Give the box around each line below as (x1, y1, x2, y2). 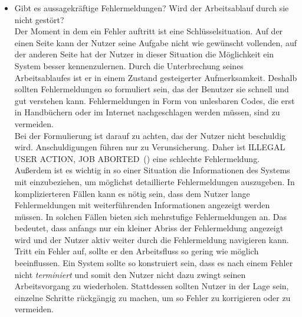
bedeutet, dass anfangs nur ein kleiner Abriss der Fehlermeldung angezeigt (14, 222, 284, 234)
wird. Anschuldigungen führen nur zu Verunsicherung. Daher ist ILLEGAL (14, 141, 285, 153)
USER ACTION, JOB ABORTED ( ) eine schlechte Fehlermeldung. (14, 152, 260, 164)
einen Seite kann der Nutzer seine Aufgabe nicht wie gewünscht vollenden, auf (14, 36, 297, 48)
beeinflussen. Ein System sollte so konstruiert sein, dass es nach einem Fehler (14, 257, 293, 269)
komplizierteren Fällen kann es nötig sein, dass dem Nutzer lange (14, 187, 250, 199)
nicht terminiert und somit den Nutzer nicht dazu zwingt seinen (14, 268, 246, 280)
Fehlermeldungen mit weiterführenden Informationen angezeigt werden (14, 199, 270, 211)
